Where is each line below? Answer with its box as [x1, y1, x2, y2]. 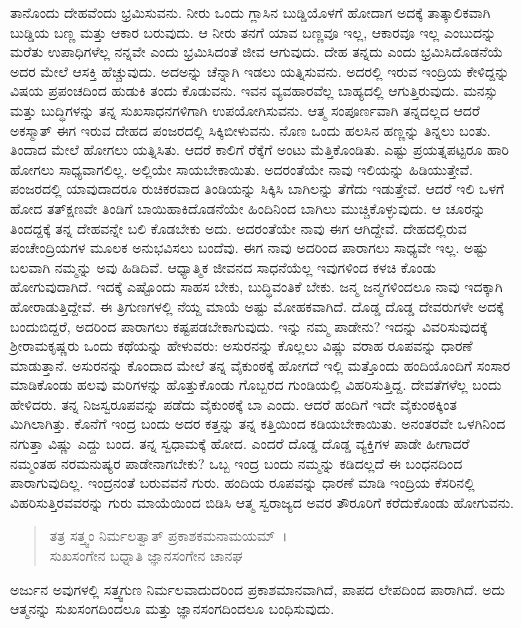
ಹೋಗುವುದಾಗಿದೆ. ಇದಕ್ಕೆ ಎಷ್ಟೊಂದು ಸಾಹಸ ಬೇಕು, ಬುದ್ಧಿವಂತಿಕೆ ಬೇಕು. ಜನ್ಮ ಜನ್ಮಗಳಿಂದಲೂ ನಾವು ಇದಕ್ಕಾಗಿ [10, 276, 503, 297]
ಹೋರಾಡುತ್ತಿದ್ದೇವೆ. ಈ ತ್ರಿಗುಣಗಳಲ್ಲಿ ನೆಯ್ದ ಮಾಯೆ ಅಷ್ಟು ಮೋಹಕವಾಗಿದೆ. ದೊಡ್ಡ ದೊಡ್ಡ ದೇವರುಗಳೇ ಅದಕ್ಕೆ [10, 295, 504, 316]
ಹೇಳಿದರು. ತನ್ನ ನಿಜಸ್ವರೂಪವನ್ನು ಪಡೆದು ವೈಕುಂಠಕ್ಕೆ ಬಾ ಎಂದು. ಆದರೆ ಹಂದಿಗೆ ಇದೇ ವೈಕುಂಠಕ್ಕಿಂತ [10, 393, 457, 414]
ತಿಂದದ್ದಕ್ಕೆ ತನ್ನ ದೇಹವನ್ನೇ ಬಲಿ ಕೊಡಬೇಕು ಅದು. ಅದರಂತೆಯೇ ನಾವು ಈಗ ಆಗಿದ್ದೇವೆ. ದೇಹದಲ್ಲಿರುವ [10, 217, 467, 238]
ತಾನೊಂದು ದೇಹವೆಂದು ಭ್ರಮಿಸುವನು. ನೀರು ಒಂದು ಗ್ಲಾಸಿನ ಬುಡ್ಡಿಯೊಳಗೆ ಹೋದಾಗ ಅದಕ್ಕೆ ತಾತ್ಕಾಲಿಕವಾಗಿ [10, 2, 491, 22]
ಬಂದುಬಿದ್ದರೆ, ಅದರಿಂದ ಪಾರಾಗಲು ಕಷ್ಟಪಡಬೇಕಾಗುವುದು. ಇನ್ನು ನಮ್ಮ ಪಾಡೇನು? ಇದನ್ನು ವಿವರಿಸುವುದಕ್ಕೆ [10, 315, 488, 336]
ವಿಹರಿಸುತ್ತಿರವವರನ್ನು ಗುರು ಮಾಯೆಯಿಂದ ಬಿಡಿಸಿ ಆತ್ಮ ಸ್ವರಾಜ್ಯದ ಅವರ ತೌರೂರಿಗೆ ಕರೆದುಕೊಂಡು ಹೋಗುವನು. [10, 491, 514, 512]
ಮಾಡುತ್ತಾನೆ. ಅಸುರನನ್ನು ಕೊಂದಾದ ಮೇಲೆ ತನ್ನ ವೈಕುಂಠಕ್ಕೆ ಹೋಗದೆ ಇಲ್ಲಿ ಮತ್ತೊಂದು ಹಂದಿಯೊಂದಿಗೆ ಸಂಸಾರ [10, 354, 511, 375]
